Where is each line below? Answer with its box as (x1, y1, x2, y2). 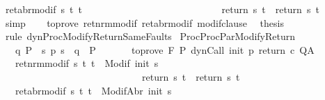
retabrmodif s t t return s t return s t (5, 2, 319, 16)
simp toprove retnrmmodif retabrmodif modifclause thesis (5, 15, 284, 30)
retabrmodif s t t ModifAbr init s (15, 83, 172, 97)
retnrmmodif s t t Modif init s (15, 56, 159, 70)
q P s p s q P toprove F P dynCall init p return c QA (15, 42, 315, 57)
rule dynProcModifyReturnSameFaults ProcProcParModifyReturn (5, 29, 296, 43)
